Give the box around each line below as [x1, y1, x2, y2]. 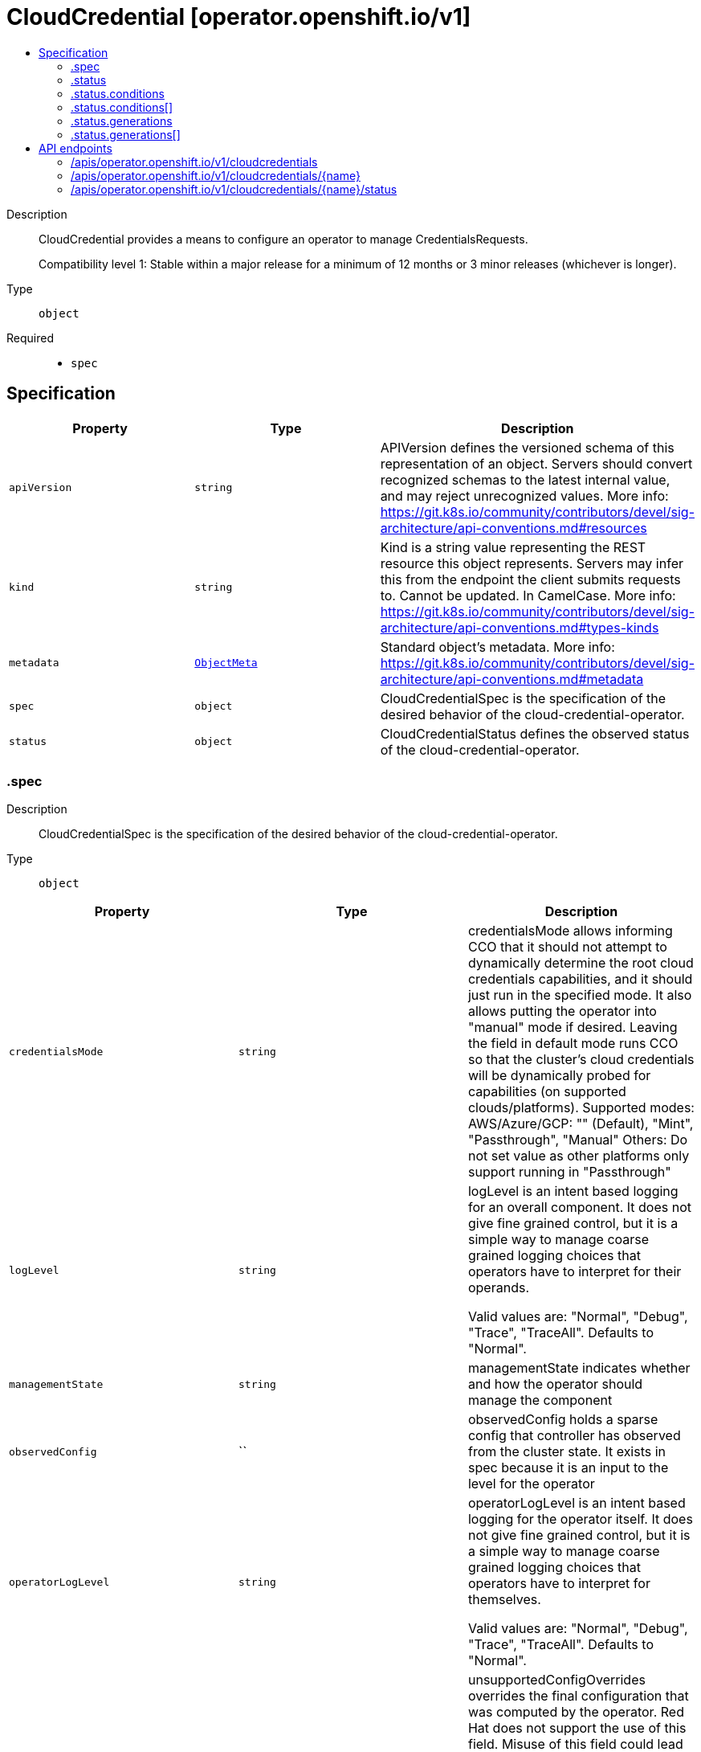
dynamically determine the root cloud [467, 955, 694, 972]
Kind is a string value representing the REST [380, 538, 646, 555]
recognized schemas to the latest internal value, [380, 471, 670, 488]
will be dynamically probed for [467, 1067, 651, 1084]
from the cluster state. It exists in [467, 1443, 666, 1460]
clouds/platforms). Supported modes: [467, 1099, 695, 1116]
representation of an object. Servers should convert [380, 455, 693, 472]
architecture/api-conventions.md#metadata [380, 670, 644, 687]
